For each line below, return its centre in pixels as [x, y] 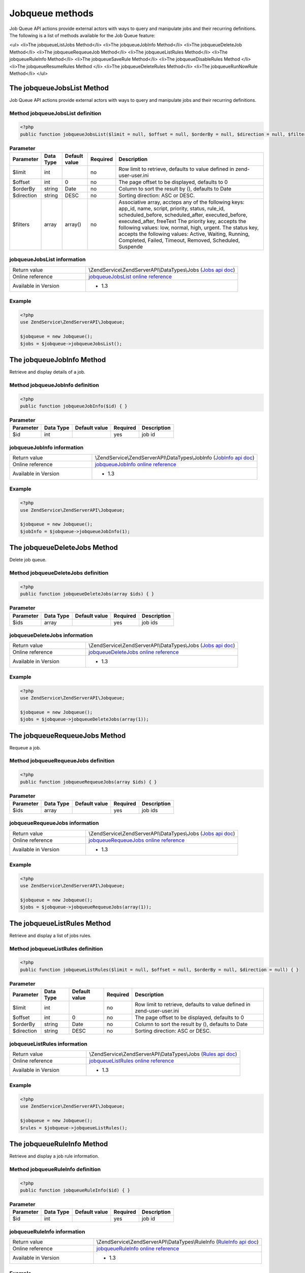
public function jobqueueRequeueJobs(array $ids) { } [88, 782]
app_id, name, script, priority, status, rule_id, [172, 209]
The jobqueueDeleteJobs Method [64, 548]
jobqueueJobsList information [48, 260]
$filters [21, 225]
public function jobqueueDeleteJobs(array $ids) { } [87, 594]
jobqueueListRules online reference [132, 1061]
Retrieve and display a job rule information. [54, 1156]
